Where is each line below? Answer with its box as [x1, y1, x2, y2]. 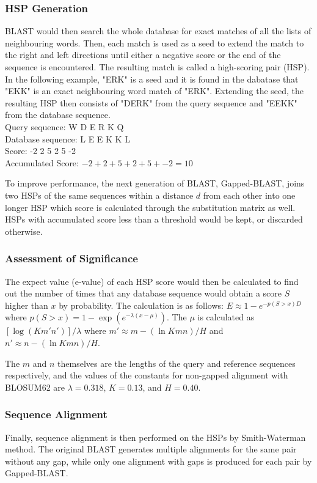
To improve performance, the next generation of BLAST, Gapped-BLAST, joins [5, 177, 305, 190]
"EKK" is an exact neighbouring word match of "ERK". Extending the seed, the [5, 84, 304, 97]
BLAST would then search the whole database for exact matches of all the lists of [5, 24, 312, 37]
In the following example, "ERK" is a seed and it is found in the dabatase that [5, 72, 299, 85]
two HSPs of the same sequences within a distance [5, 188, 194, 201]
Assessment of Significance [5, 251, 138, 266]
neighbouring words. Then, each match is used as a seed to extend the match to [5, 36, 304, 49]
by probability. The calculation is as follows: [59, 298, 224, 311]
